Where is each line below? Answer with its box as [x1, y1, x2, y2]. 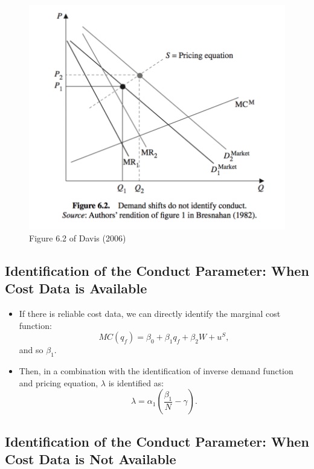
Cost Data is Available [5, 279, 147, 298]
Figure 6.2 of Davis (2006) [29, 232, 126, 244]
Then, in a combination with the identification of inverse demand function [19, 365, 293, 377]
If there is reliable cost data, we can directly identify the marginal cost [19, 307, 281, 320]
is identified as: [108, 376, 164, 389]
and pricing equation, [19, 376, 98, 389]
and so [19, 343, 43, 356]
